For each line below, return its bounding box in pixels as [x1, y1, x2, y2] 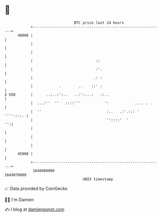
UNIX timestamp [82, 176, 113, 182]
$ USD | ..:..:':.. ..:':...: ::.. [4, 92, 109, 97]
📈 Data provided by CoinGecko [4, 186, 68, 191]
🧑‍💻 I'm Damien [4, 197, 34, 203]
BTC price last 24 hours [74, 20, 124, 25]
